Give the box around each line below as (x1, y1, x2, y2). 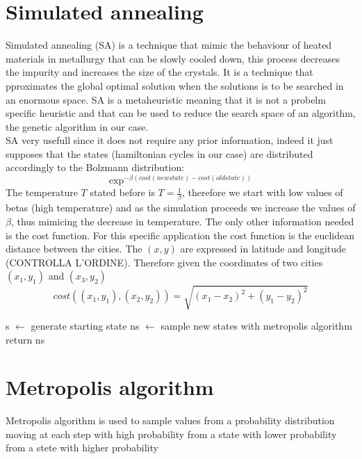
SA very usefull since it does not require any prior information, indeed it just (6, 133, 334, 147)
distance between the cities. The (6, 241, 142, 256)
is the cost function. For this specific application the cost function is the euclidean (6, 227, 354, 242)
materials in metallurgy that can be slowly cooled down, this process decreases (6, 51, 340, 65)
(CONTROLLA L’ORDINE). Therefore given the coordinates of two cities (6, 255, 323, 269)
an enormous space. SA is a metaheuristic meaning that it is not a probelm (6, 92, 326, 106)
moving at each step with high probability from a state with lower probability (6, 426, 337, 441)
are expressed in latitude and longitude (180, 241, 347, 256)
